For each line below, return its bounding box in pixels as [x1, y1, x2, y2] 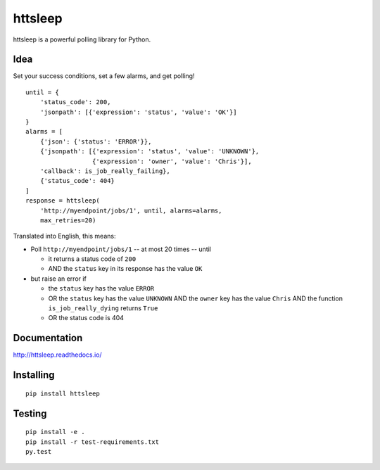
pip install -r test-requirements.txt [25, 438, 160, 446]
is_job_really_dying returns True [48, 304, 158, 312]
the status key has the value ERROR [48, 284, 155, 293]
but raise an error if [30, 274, 87, 283]
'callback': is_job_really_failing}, [39, 167, 170, 175]
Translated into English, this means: [13, 232, 116, 241]
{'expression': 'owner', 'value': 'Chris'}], [91, 157, 253, 165]
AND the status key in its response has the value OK [48, 265, 203, 273]
